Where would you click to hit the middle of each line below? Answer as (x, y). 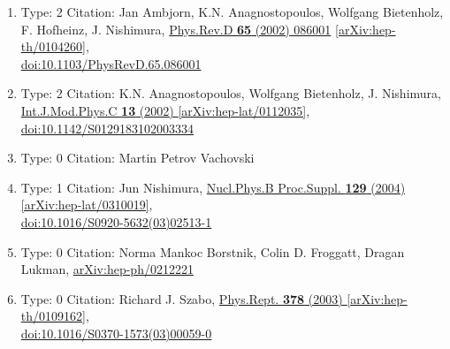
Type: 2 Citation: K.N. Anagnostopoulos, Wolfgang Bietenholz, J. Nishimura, (231, 93)
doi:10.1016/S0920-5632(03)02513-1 (116, 221)
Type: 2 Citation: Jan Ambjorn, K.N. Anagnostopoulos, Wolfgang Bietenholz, (232, 11)
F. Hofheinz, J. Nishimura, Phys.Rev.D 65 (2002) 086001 (176, 29)
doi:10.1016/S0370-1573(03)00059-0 (116, 333)
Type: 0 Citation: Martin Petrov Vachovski (137, 158)
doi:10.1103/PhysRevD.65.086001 (111, 63)
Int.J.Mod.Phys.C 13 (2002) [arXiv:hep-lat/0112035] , (165, 110)
